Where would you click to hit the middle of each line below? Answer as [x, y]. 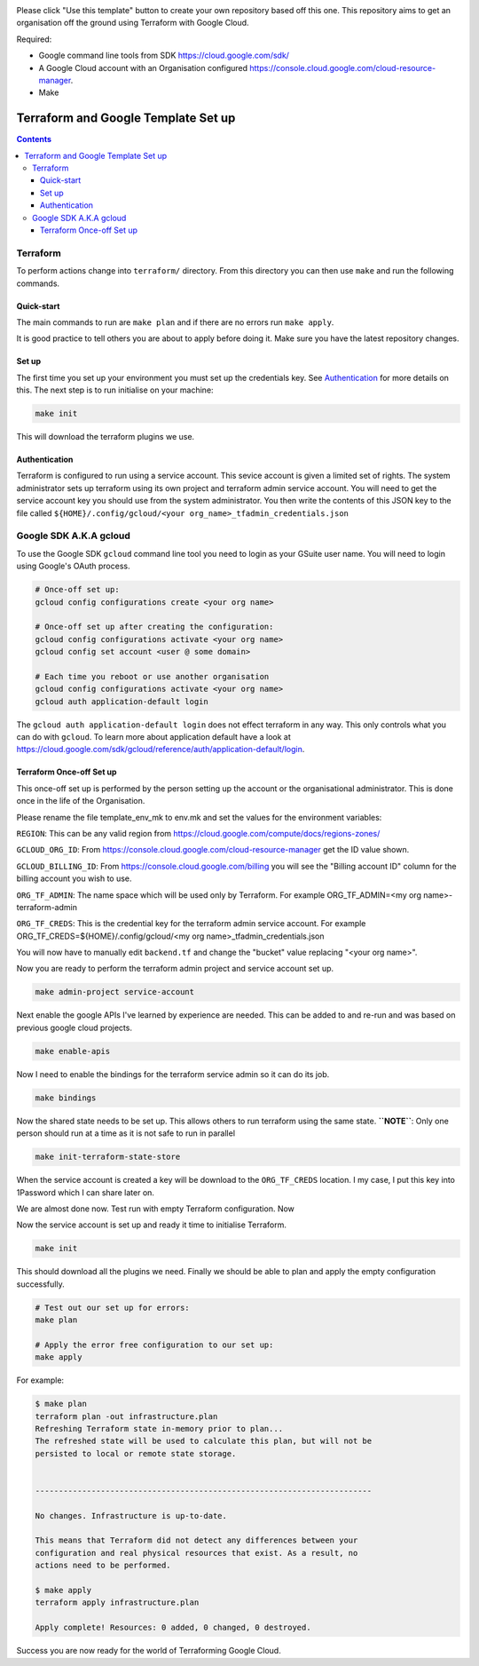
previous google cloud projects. [75, 1027]
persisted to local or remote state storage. [136, 1453]
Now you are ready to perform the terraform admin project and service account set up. [175, 969]
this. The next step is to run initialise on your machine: [115, 390]
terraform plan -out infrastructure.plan [126, 1416]
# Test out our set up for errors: [112, 1307]
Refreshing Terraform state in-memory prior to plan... [159, 1428]
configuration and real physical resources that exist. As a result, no [196, 1553]
